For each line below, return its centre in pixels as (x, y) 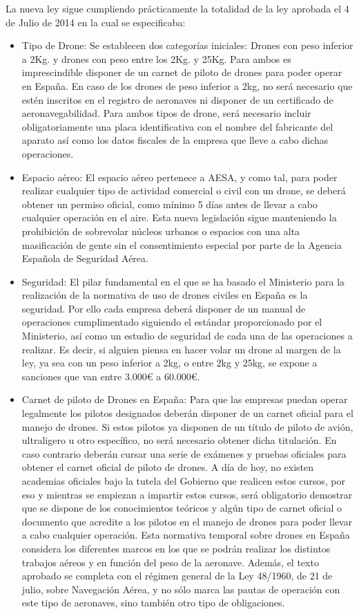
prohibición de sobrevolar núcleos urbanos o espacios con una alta (161, 231)
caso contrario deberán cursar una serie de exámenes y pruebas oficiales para (184, 453)
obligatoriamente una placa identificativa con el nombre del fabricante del (177, 126)
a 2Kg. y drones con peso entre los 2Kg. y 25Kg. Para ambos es (156, 58)
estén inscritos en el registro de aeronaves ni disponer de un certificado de (177, 99)
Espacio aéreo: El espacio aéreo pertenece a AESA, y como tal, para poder (179, 177)
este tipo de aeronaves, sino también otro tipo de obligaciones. (153, 603)
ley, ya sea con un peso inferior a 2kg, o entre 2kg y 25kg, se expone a (169, 363)
